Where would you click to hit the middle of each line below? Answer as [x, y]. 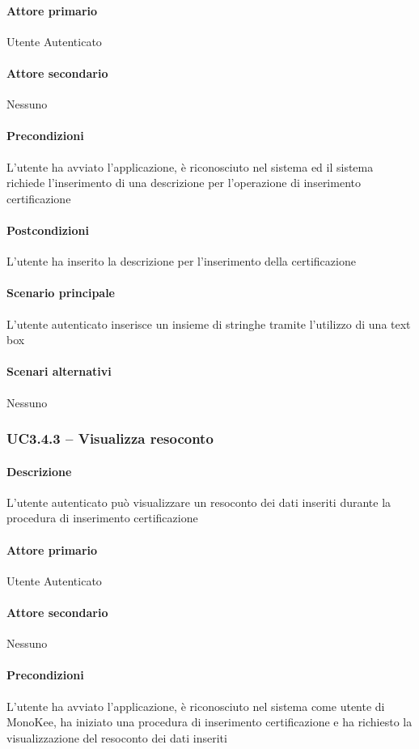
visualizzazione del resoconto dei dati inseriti [117, 737]
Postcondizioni [48, 230]
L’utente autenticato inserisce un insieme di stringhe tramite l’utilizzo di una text [209, 323]
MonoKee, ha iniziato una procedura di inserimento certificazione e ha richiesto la [209, 722]
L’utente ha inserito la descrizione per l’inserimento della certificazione [181, 261]
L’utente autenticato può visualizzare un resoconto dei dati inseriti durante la [199, 502]
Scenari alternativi [59, 371]
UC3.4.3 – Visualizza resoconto [110, 438]
